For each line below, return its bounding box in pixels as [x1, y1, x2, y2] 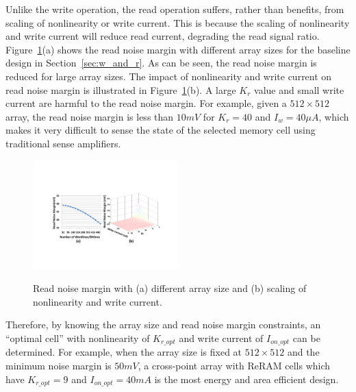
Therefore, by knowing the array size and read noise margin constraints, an [5, 317, 321, 332]
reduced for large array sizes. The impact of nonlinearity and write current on [5, 69, 332, 83]
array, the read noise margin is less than [5, 109, 174, 123]
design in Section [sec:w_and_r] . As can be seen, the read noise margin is [5, 56, 317, 70]
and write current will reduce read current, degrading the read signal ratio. [5, 29, 320, 43]
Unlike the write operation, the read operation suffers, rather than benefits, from [5, 2, 344, 16]
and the [287, 345, 320, 359]
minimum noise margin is [5, 358, 112, 372]
